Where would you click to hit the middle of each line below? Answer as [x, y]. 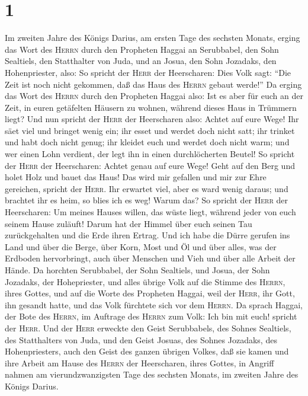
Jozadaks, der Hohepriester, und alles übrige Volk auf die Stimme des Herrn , [145, 281]
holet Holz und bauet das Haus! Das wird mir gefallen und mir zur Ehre [136, 177]
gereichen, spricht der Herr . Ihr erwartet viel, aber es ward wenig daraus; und [147, 188]
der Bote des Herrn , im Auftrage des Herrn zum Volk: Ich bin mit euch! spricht [151, 316]
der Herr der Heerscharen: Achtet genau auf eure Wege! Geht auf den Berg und [150, 165]
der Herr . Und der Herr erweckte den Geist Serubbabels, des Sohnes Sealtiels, [148, 328]
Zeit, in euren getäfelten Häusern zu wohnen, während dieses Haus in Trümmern [151, 107]
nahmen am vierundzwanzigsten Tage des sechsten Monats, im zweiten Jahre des [152, 374]
